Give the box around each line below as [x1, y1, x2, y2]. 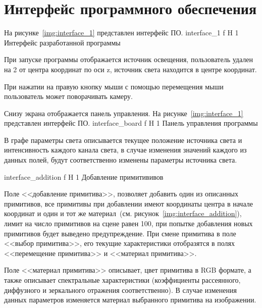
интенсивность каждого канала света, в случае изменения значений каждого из [4, 144, 247, 155]
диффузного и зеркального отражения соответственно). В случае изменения [4, 284, 237, 295]
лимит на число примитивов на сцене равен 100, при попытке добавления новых [4, 218, 253, 229]
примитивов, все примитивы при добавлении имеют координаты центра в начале [4, 198, 253, 209]
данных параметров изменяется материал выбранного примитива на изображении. [4, 294, 256, 305]
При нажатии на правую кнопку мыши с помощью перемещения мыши [4, 81, 224, 91]
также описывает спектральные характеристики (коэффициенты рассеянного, [4, 275, 241, 285]
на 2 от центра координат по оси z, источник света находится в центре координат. [4, 64, 257, 74]
